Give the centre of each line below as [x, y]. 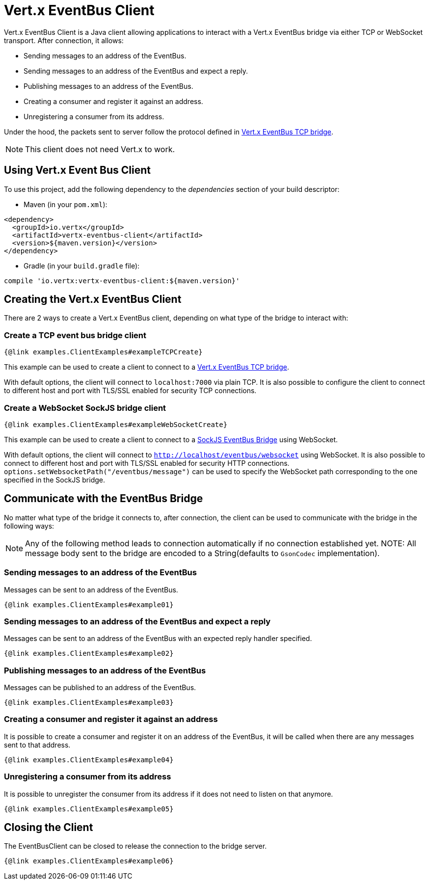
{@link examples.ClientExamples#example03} [89, 703]
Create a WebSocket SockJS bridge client [85, 408]
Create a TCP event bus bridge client [75, 335]
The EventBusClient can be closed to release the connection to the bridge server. [135, 846]
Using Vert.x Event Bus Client [77, 170]
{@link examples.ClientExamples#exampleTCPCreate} [103, 352]
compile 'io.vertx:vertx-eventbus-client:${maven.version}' [122, 281]
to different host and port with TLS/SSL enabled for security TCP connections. [130, 391]
